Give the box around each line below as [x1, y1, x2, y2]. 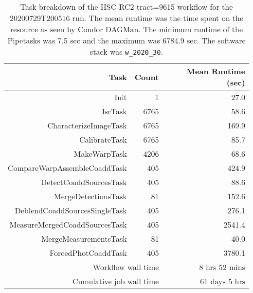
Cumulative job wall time [72, 275, 159, 287]
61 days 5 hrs [200, 275, 245, 287]
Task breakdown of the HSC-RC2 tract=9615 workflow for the [20, 1, 233, 12]
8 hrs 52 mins [199, 261, 245, 272]
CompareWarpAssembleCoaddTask [8, 162, 127, 173]
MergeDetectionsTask [54, 190, 127, 202]
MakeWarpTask [73, 148, 127, 159]
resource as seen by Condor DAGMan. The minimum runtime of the [10, 23, 243, 35]
